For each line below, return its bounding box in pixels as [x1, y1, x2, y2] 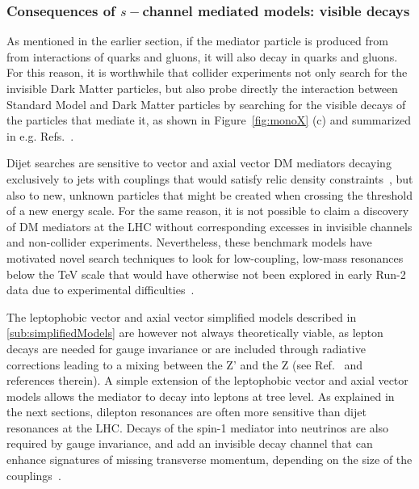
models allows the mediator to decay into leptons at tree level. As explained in [6, 387, 395, 404]
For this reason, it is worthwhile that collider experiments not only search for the [6, 64, 408, 81]
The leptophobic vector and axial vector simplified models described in [6, 308, 357, 325]
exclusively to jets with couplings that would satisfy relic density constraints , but [6, 170, 413, 187]
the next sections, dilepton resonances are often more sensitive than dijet [6, 403, 367, 420]
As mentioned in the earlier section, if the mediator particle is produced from [6, 32, 388, 49]
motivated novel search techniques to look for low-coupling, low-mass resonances [6, 249, 404, 266]
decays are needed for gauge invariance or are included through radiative [6, 339, 366, 356]
